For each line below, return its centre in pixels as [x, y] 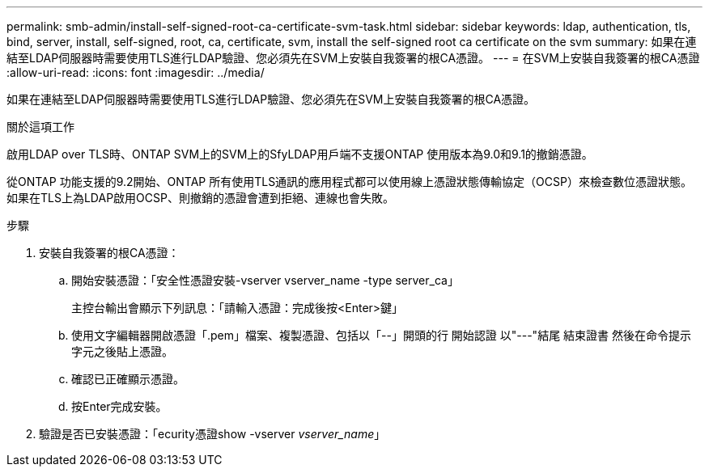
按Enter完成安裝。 [119, 406]
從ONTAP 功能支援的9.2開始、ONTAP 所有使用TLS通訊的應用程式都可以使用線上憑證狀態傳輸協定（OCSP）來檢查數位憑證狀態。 [349, 182]
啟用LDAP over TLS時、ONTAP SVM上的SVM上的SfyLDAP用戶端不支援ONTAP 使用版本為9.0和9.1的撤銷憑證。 [300, 154]
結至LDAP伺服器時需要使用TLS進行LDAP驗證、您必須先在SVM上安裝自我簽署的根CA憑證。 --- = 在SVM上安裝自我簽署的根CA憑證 [353, 58]
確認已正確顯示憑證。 [128, 379]
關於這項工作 [40, 127]
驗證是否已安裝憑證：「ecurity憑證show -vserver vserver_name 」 [212, 434]
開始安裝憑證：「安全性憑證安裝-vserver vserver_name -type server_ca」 [265, 280]
